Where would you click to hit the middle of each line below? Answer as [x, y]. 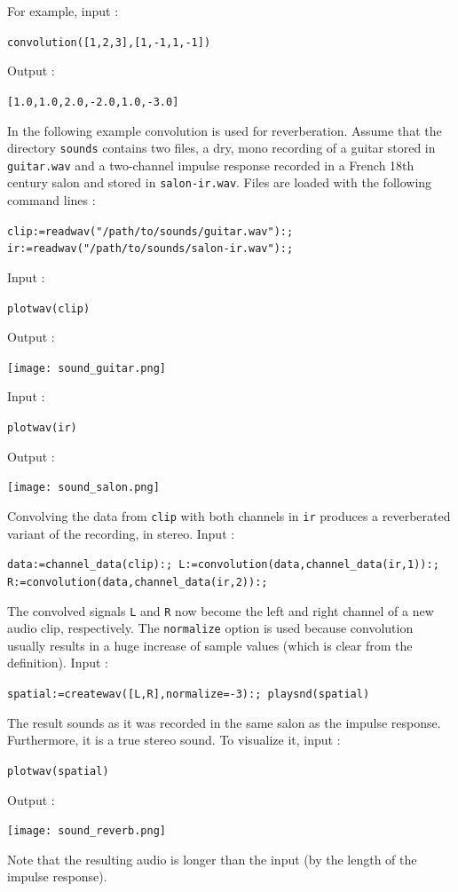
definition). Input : [58, 663]
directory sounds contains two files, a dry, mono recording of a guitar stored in [221, 148]
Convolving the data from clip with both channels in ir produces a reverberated [229, 515]
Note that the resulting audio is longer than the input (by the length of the [212, 859]
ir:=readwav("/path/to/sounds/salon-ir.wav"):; [150, 249]
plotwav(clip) [49, 308]
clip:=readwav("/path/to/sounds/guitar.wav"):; [150, 231]
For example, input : [63, 11]
